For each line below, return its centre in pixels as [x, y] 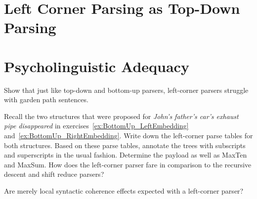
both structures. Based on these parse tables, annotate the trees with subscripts [125, 145]
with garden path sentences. [46, 99]
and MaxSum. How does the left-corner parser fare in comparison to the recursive [128, 164]
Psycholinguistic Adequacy [97, 66]
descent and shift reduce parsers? [54, 174]
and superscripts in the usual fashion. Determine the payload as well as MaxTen [126, 155]
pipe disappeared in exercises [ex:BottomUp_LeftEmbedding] [96, 126]
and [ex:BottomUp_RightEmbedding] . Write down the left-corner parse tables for [128, 136]
